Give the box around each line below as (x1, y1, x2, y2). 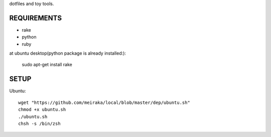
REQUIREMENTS (9, 14, 62, 22)
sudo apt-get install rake (22, 62, 72, 68)
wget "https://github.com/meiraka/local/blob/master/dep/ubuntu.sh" (18, 99, 190, 105)
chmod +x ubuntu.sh (18, 107, 66, 112)
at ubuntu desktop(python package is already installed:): (9, 50, 126, 56)
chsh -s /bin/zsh (18, 120, 61, 126)
